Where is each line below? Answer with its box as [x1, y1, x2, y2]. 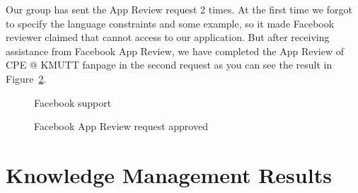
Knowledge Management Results [6, 160, 332, 189]
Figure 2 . [6, 71, 47, 86]
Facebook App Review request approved [34, 119, 208, 134]
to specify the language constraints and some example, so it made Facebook [6, 16, 335, 30]
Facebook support [34, 95, 112, 110]
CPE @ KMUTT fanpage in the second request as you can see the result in [6, 57, 333, 72]
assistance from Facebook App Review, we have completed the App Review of [6, 43, 344, 58]
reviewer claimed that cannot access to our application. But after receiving [6, 30, 330, 45]
